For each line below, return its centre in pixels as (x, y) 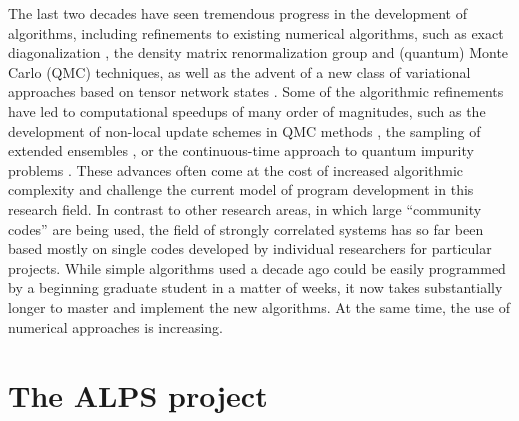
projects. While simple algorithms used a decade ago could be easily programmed (257, 267)
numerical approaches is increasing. (116, 326)
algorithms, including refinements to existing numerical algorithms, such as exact (256, 32)
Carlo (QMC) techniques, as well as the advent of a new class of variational (239, 71)
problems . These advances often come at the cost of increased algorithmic (236, 169)
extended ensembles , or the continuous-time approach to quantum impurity (241, 150)
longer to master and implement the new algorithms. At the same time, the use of (259, 306)
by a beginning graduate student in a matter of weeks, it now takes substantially (255, 287)
